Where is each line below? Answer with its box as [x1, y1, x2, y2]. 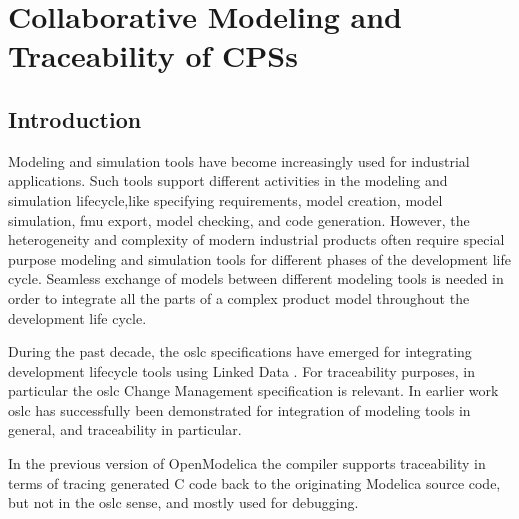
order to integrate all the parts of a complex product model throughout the [8, 287, 470, 308]
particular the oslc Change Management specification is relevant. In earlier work [8, 380, 499, 401]
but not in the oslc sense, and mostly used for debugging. [8, 492, 359, 513]
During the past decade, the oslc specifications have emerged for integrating [8, 341, 472, 362]
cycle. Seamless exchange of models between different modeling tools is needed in [8, 268, 504, 289]
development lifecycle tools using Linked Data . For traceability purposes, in [8, 360, 475, 381]
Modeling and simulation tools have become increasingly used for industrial [8, 150, 470, 171]
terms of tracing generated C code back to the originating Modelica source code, [8, 472, 501, 493]
